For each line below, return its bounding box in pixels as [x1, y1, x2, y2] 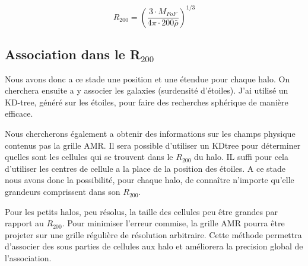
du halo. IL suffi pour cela [194, 150, 289, 163]
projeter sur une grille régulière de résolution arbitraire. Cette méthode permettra [5, 228, 302, 241]
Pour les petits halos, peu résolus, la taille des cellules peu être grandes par [5, 205, 278, 217]
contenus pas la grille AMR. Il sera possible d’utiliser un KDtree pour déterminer [5, 139, 301, 151]
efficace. [5, 107, 33, 120]
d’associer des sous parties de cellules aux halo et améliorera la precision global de [5, 240, 303, 252]
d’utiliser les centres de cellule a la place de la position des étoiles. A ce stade [5, 162, 286, 174]
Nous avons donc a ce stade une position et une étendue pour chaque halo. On [5, 72, 290, 85]
